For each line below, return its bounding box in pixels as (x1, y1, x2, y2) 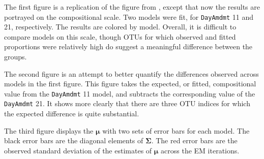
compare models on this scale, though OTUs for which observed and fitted (4, 31, 236, 42)
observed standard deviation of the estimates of (4, 145, 152, 155)
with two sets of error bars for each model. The (102, 125, 250, 136)
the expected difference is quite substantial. (4, 108, 139, 119)
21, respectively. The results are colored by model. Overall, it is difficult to (4, 21, 237, 32)
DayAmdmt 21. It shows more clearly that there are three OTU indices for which (4, 98, 250, 109)
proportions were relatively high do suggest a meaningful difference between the (4, 41, 253, 52)
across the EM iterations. (161, 145, 240, 155)
